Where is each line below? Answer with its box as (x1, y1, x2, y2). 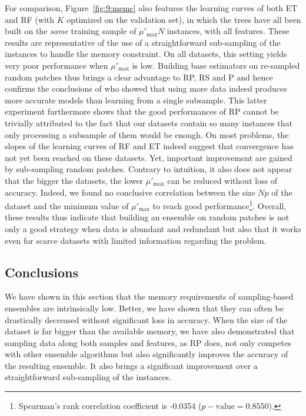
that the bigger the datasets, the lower (5, 174, 144, 186)
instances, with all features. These (167, 25, 290, 37)
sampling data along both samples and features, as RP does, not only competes (5, 336, 291, 348)
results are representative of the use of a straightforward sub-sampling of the (5, 36, 281, 48)
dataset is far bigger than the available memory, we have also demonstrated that (5, 325, 295, 337)
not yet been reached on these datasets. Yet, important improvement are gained (5, 151, 292, 163)
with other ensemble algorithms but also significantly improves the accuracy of (5, 348, 288, 360)
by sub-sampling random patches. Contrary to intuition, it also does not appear (5, 163, 292, 175)
